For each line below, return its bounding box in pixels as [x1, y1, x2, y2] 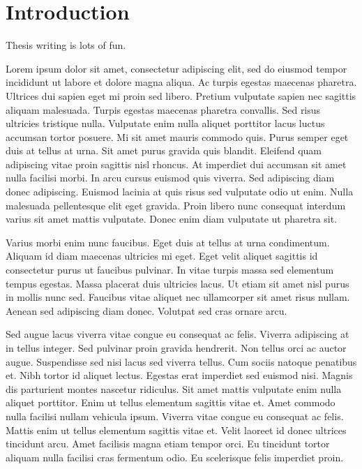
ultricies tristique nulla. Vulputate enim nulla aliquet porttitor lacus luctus [6, 116, 325, 131]
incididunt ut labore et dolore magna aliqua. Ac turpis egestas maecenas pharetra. [6, 75, 357, 89]
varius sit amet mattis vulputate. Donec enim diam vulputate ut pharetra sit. [6, 211, 338, 226]
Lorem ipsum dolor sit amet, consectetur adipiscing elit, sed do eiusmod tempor [6, 61, 347, 75]
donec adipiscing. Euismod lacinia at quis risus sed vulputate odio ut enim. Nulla [6, 184, 354, 199]
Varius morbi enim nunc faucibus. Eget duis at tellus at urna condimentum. [6, 234, 330, 249]
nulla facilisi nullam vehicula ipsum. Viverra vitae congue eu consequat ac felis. [6, 408, 344, 423]
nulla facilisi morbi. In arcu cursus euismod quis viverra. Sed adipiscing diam [6, 170, 335, 185]
